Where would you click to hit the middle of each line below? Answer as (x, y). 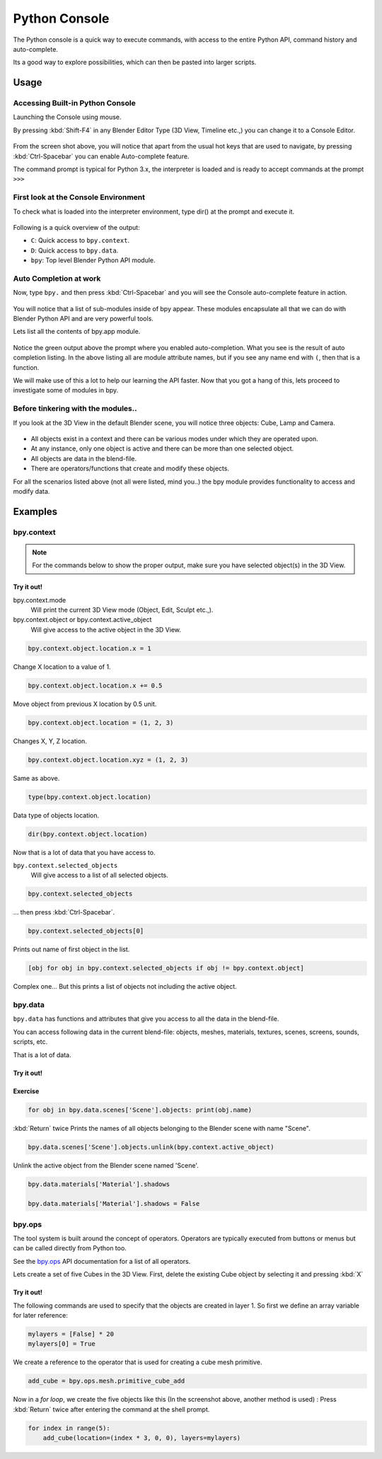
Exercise (26, 1091)
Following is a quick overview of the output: (77, 227)
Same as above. (36, 778)
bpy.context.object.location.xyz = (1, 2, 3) (108, 760)
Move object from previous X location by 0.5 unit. (85, 704)
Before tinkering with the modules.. (75, 409)
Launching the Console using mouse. (67, 117)
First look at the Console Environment (79, 197)
